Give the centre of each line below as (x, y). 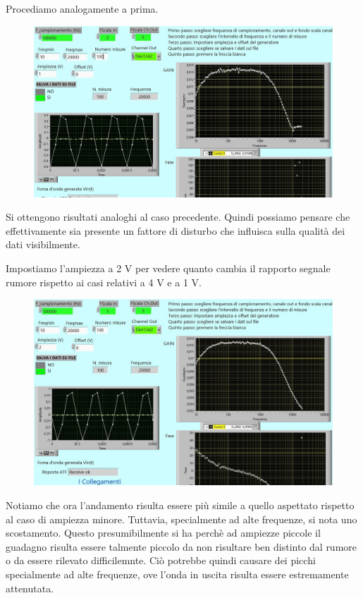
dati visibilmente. (43, 244)
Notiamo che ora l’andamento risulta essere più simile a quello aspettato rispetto (180, 505)
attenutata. (30, 588)
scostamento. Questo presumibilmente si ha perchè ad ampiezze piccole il (163, 533)
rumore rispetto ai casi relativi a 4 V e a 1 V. (104, 282)
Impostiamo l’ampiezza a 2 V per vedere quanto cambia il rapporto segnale (168, 268)
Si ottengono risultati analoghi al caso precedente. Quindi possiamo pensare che (178, 217)
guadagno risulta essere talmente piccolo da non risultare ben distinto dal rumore (181, 546)
